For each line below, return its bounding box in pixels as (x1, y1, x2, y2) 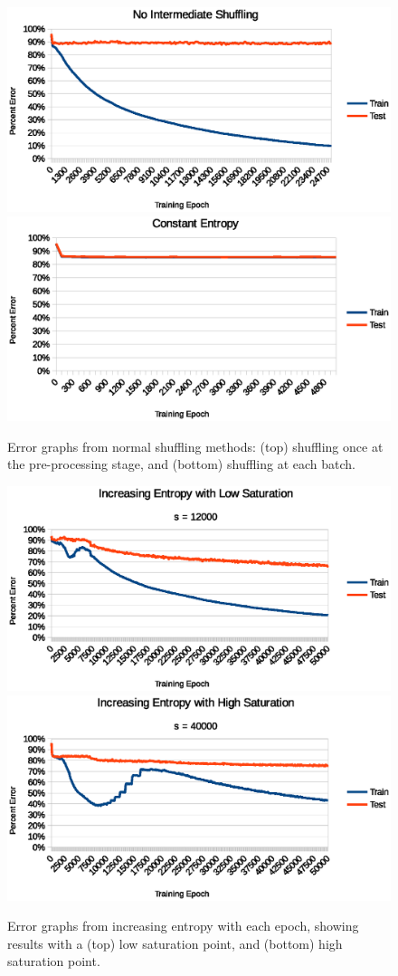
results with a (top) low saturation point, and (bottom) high (7, 933, 343, 952)
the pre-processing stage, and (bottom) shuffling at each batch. (7, 455, 355, 474)
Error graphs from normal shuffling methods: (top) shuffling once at (7, 436, 384, 455)
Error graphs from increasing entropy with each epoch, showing (7, 916, 359, 935)
